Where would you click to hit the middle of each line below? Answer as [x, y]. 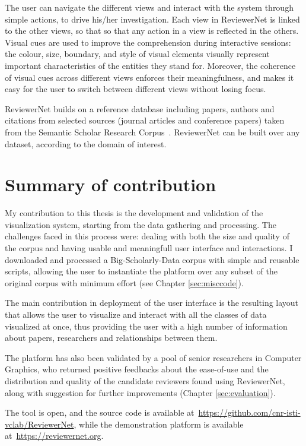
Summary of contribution [111, 184]
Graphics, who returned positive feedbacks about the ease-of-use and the [137, 369]
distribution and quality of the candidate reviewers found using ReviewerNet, [145, 380]
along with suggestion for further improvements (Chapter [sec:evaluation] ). [140, 392]
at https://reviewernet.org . [54, 436]
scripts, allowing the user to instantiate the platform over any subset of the [141, 271]
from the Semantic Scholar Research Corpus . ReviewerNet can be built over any [152, 132]
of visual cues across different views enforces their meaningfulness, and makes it [149, 77]
